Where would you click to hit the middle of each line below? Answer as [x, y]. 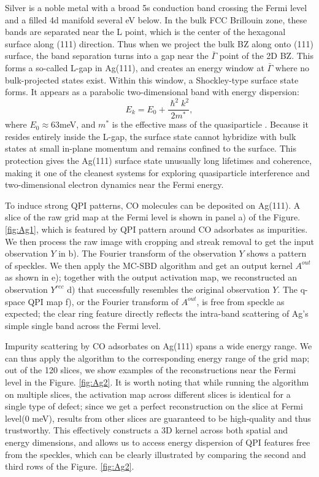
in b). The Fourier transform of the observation [147, 253]
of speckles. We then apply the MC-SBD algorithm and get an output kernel [149, 265]
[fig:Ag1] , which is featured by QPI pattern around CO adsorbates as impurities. [156, 229]
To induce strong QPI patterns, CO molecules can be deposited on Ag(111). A [153, 205]
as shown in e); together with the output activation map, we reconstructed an [151, 277]
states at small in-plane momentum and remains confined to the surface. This [151, 148]
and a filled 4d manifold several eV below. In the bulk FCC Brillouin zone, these [156, 19]
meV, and [78, 124]
